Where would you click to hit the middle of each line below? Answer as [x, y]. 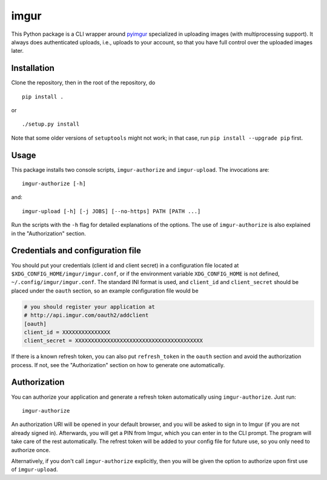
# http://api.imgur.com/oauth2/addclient [86, 315]
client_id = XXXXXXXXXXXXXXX [67, 332]
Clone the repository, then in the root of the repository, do [83, 83]
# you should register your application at [90, 307]
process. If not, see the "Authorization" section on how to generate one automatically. [118, 365]
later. [18, 51]
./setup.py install [51, 124]
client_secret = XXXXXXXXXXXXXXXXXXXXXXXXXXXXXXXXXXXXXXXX [113, 341]
